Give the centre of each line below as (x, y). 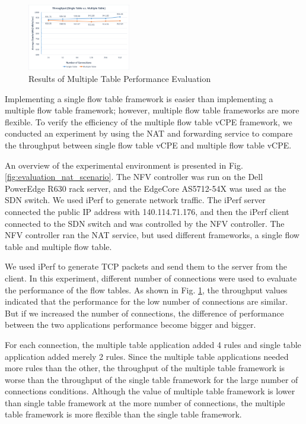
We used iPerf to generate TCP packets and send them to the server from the (146, 266)
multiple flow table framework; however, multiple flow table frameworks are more (152, 110)
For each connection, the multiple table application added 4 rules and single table (153, 344)
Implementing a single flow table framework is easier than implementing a (139, 98)
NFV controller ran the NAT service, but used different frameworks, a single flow (152, 235)
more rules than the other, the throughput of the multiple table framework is (145, 368)
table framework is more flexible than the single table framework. (123, 414)
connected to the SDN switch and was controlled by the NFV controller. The (145, 223)
